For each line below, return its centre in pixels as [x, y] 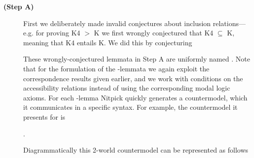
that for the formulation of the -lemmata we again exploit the [116, 68]
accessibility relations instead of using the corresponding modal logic [127, 88]
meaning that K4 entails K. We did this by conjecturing [108, 42]
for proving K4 [58, 33]
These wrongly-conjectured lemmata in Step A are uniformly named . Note [137, 59]
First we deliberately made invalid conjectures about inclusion [117, 23]
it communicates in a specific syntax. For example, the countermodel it [130, 107]
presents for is [44, 116]
